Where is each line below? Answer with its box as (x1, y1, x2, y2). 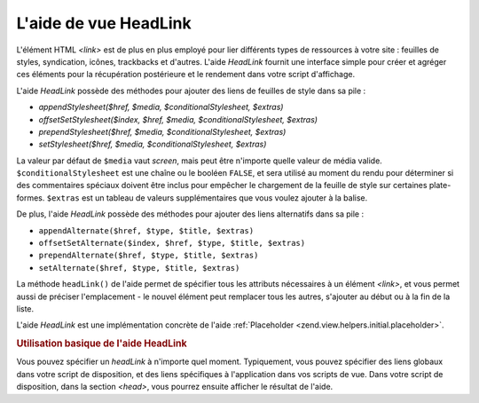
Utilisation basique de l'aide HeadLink (16, 337, 187, 350)
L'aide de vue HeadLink (16, 13, 192, 33)
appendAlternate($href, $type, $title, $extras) (38, 225, 255, 235)
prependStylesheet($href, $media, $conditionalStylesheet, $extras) (38, 126, 287, 137)
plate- (428, 180, 452, 191)
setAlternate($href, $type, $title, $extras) (38, 263, 240, 273)
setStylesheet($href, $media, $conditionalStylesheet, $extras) (38, 138, 267, 150)
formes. (16, 192, 45, 203)
